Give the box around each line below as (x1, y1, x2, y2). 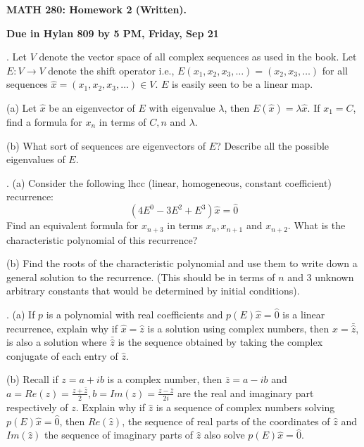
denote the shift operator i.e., (48, 63, 175, 77)
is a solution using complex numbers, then (147, 320, 330, 335)
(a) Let (6, 100, 37, 115)
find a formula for (6, 114, 82, 129)
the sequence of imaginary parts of (44, 427, 194, 442)
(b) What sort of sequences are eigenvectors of (6, 138, 206, 153)
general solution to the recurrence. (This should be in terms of (6, 269, 275, 284)
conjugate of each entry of (6, 348, 118, 363)
